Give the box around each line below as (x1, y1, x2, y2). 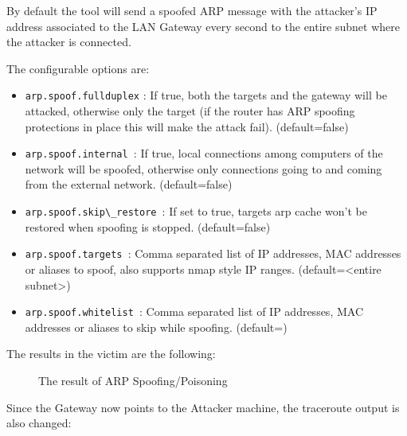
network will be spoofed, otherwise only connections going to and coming (25, 160, 382, 177)
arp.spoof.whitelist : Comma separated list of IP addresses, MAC (25, 303, 363, 320)
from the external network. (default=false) (25, 176, 233, 193)
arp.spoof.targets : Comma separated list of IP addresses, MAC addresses (25, 245, 401, 262)
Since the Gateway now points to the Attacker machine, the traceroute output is (6, 399, 400, 415)
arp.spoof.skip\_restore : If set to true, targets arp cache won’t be (25, 203, 367, 220)
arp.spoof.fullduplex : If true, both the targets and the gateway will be (25, 87, 387, 103)
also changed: (6, 415, 72, 431)
